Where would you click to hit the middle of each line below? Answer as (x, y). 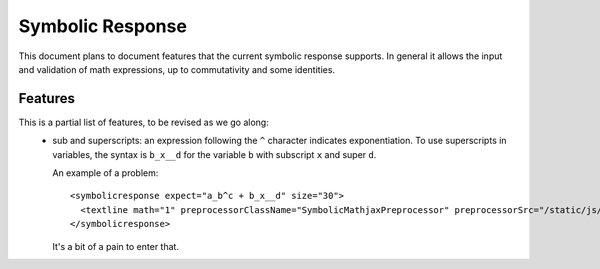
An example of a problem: (105, 173)
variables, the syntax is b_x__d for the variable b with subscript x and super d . (214, 154)
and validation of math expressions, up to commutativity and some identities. (176, 69)
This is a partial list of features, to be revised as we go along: (143, 122)
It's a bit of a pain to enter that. (116, 246)
